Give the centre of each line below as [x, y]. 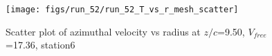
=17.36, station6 [40, 45]
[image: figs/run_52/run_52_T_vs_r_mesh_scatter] [122, 10]
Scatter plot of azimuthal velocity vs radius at [103, 31]
